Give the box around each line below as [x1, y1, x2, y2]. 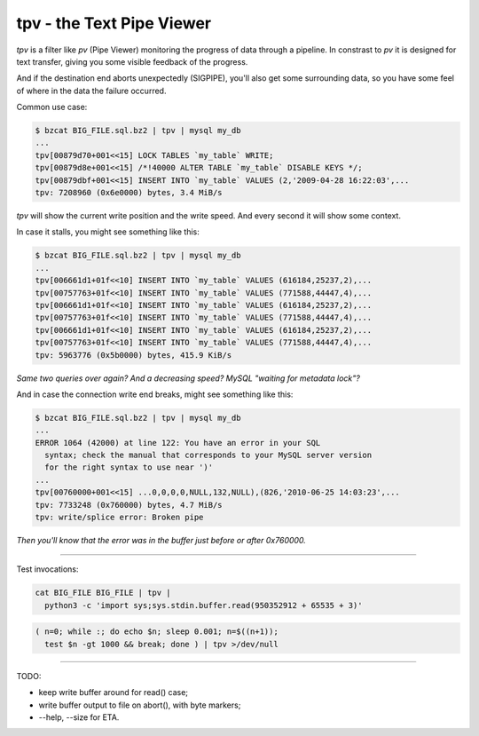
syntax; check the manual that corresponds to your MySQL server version [44, 450, 373, 461]
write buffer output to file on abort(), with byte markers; [38, 700, 241, 710]
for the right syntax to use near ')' [44, 463, 213, 472]
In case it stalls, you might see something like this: [16, 226, 200, 237]
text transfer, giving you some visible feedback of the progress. [16, 56, 248, 67]
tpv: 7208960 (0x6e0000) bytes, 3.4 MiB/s [35, 187, 223, 198]
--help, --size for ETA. [38, 711, 120, 723]
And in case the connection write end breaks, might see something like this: [16, 389, 294, 400]
